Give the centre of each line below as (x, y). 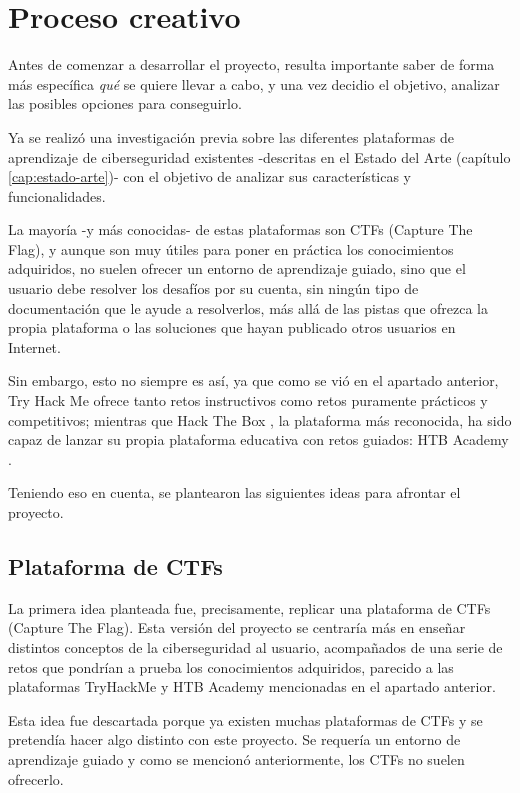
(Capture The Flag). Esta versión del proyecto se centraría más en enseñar (237, 627)
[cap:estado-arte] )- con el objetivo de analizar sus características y (210, 176)
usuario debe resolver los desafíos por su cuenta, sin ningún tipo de (213, 288)
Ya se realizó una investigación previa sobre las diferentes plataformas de (231, 136)
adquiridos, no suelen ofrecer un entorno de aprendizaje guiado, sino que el (237, 268)
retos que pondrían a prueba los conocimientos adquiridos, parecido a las (231, 666)
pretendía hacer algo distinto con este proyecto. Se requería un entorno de (234, 739)
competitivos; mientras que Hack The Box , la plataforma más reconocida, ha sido (260, 419)
